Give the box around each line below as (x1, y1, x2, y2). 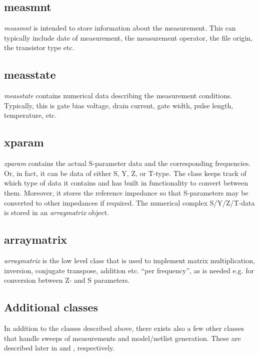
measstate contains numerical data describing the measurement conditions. (4, 90, 232, 101)
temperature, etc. (4, 110, 57, 120)
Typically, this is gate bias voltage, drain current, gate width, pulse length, (4, 100, 233, 110)
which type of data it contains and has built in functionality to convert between (4, 177, 248, 188)
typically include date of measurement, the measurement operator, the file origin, (4, 32, 252, 43)
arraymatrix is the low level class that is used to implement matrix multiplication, (4, 255, 255, 265)
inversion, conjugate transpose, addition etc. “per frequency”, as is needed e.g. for (4, 265, 254, 275)
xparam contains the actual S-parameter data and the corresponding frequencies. (4, 158, 251, 168)
